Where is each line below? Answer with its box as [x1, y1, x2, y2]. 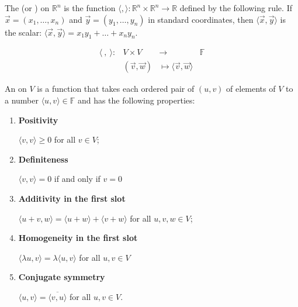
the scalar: [5, 26, 42, 38]
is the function [64, 2, 116, 13]
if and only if [54, 173, 101, 185]
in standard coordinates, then [148, 13, 254, 25]
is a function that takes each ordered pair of [37, 82, 195, 95]
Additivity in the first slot [18, 192, 126, 205]
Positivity [18, 113, 58, 126]
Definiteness [18, 153, 68, 165]
